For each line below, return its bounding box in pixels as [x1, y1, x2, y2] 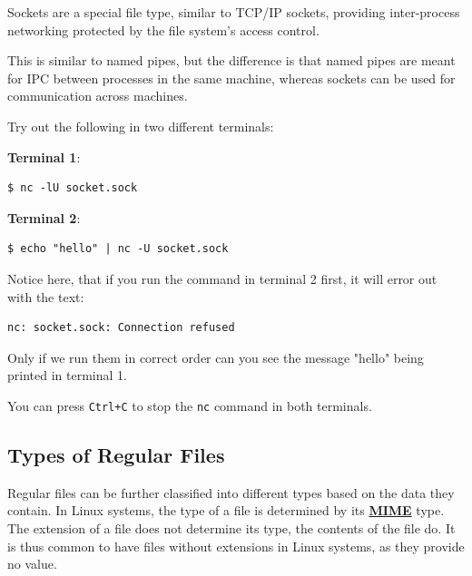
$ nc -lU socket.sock [7, 181, 138, 195]
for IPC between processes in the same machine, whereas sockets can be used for [7, 68, 456, 87]
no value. [7, 554, 57, 573]
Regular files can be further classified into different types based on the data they [7, 483, 455, 502]
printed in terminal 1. [7, 366, 127, 385]
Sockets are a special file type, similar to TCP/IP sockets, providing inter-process [7, 3, 460, 21]
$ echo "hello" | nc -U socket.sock [7, 242, 229, 256]
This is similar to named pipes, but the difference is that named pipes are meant [7, 51, 456, 70]
